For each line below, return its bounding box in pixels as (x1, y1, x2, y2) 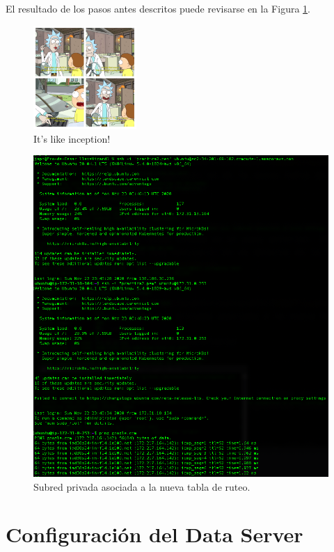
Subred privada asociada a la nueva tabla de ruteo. (33, 479, 250, 494)
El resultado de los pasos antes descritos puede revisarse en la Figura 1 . (6, 1, 310, 15)
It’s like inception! (33, 131, 111, 145)
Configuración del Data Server (6, 520, 303, 549)
